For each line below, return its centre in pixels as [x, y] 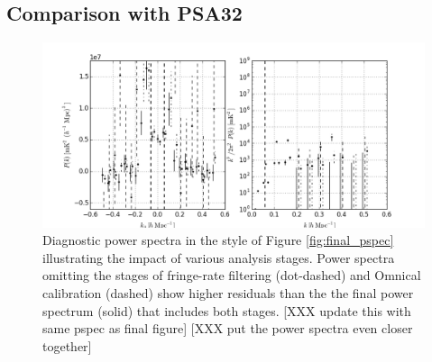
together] [67, 345]
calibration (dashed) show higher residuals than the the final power [228, 292]
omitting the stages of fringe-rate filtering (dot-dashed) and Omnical [232, 275]
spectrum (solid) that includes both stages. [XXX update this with [227, 310]
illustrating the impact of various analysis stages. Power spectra [219, 257]
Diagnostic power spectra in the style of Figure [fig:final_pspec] [218, 240]
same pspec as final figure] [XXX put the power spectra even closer [228, 328]
